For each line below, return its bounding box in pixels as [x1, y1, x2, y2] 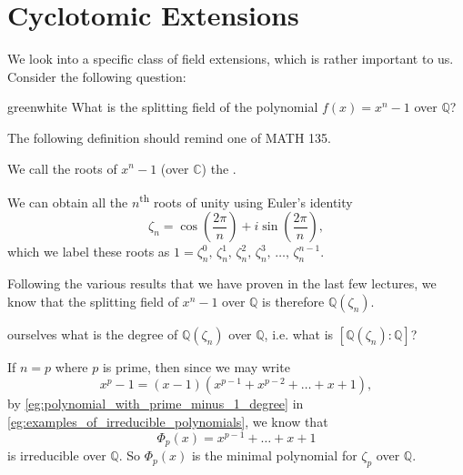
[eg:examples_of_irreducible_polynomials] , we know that [7, 411, 328, 430]
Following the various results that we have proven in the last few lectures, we [7, 274, 437, 293]
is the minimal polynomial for [191, 446, 357, 465]
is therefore [262, 291, 325, 310]
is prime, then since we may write [102, 357, 290, 376]
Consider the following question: [7, 66, 186, 86]
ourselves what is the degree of [7, 324, 178, 343]
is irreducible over [7, 446, 106, 465]
